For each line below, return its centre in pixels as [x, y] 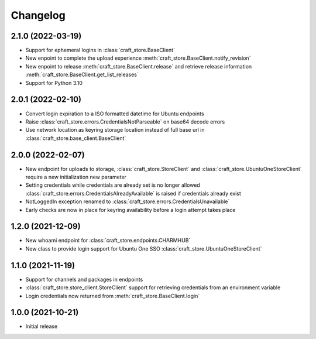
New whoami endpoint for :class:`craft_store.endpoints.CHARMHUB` [108, 241]
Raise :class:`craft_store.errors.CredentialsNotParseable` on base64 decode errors [125, 121]
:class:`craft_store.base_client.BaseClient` [76, 138]
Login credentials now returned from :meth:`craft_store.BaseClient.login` [113, 296]
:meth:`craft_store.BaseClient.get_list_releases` [82, 75]
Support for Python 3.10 [54, 83]
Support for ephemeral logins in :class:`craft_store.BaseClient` [100, 50]
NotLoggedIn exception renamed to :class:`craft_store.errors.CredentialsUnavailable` [128, 201]
